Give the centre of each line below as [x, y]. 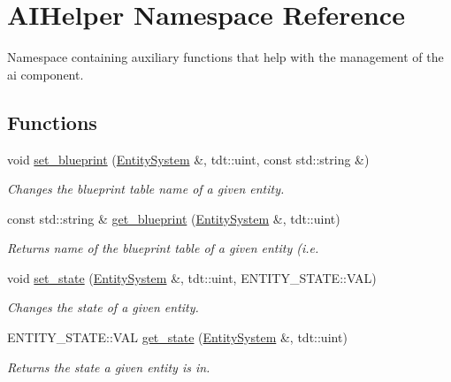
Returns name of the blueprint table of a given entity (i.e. [163, 248]
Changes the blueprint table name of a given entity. [146, 189]
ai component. [46, 74]
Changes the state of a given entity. [103, 307]
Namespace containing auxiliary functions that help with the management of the [225, 57]
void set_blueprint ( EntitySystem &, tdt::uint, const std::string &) [188, 159]
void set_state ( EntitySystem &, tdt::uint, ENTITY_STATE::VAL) [192, 277]
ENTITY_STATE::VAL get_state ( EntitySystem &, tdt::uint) [177, 337]
